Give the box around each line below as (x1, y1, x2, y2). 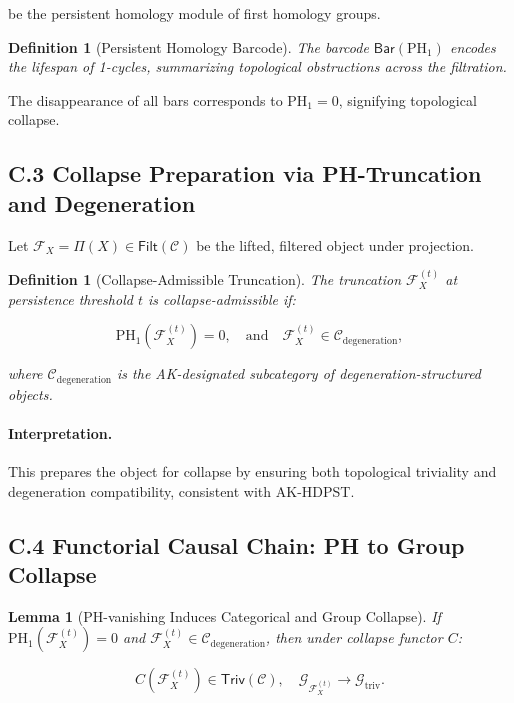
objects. (8, 383, 53, 404)
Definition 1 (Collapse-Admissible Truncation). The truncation (8, 268, 402, 289)
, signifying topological (338, 89, 477, 110)
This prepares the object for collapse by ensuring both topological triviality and (8, 461, 497, 481)
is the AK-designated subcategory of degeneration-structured (117, 363, 482, 384)
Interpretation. (8, 422, 113, 443)
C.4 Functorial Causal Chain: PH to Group (8, 529, 465, 560)
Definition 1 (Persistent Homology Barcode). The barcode (8, 36, 369, 57)
